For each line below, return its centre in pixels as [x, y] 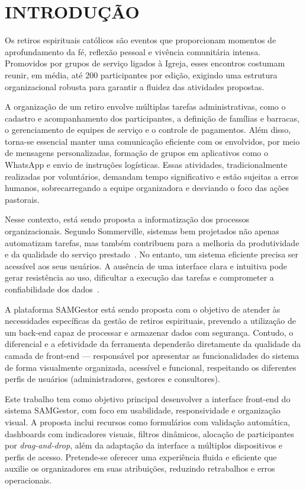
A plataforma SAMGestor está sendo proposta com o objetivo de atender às [143, 309]
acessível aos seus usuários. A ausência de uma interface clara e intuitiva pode [146, 265]
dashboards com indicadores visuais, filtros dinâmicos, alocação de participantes [149, 433]
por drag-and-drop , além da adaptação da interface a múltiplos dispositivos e [144, 445]
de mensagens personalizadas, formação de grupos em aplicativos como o [137, 153]
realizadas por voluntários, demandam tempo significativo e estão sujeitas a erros [152, 176]
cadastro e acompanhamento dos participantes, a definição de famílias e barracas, [152, 118]
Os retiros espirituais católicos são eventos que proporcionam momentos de [141, 40]
